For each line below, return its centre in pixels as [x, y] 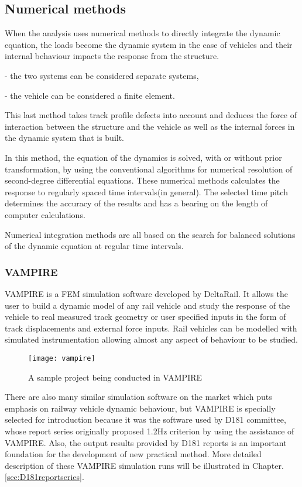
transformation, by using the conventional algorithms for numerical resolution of [149, 169]
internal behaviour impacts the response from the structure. [112, 56]
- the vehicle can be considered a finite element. [90, 95]
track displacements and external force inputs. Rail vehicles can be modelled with [151, 328]
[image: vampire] [62, 358]
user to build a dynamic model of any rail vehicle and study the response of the [147, 305]
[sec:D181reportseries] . [44, 477]
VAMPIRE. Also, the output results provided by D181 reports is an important [146, 442]
